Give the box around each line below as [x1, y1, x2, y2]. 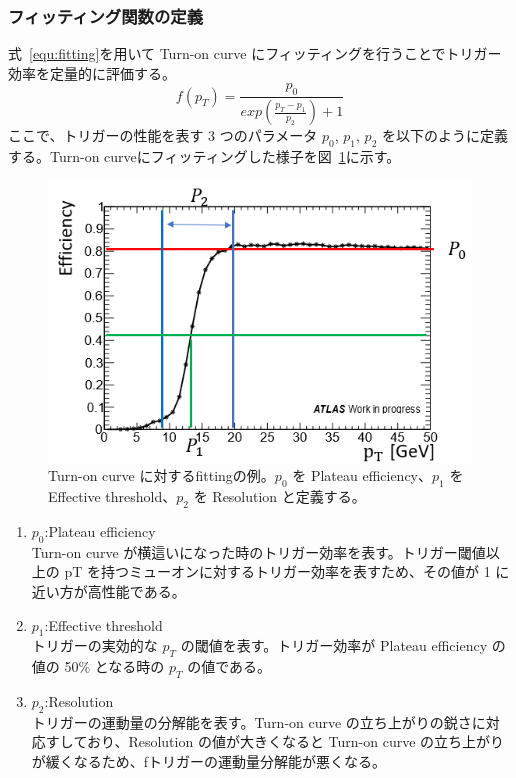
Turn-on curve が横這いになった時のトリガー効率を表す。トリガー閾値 [31, 541, 486, 562]
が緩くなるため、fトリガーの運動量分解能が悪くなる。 [31, 750, 387, 771]
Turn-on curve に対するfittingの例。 [48, 465, 275, 486]
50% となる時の [64, 656, 165, 677]
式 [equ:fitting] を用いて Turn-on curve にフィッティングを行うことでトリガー [8, 43, 502, 64]
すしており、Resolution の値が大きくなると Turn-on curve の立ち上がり [45, 731, 505, 752]
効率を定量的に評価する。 [8, 62, 176, 83]
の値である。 [187, 656, 272, 677]
